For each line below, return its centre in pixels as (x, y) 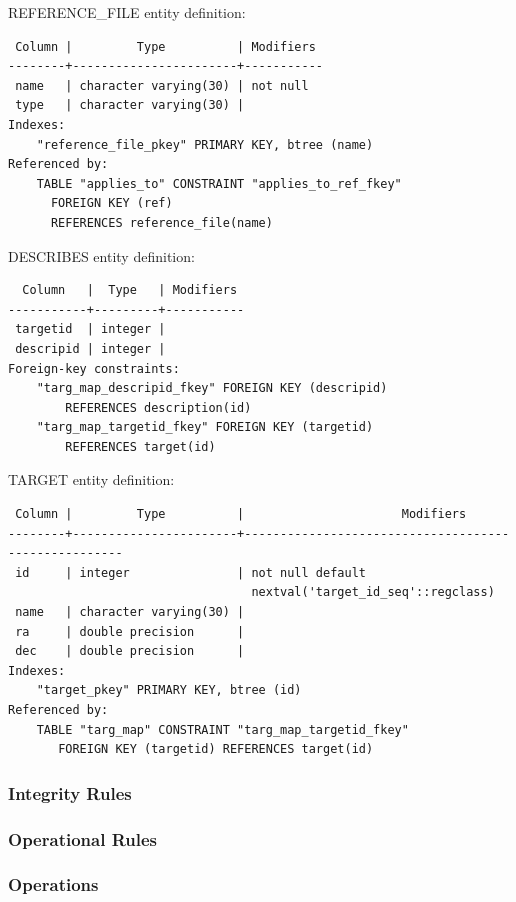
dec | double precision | (130, 651)
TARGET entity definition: (91, 479)
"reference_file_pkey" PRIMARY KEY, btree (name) (205, 144)
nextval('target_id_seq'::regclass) (373, 592)
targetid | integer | (90, 329)
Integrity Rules (70, 792)
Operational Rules (82, 838)
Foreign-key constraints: (94, 368)
